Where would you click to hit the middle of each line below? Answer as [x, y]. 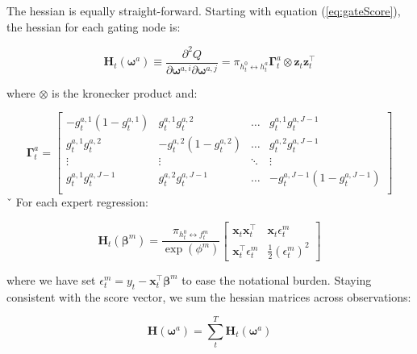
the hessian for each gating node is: [94, 26]
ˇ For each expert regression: [77, 202]
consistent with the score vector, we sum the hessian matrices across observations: [209, 296]
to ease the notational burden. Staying [277, 279]
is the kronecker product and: [125, 92]
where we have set [51, 279]
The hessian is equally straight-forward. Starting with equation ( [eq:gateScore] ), [204, 10]
